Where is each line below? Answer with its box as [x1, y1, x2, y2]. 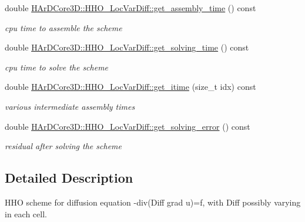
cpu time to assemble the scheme [5, 21, 122, 33]
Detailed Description [5, 169, 133, 187]
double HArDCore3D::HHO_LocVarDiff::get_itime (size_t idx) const [5, 80, 256, 93]
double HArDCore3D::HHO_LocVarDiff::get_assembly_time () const [5, 2, 256, 14]
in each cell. [5, 207, 47, 220]
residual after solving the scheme [5, 140, 122, 152]
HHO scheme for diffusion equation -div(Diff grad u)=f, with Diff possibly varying [5, 196, 301, 208]
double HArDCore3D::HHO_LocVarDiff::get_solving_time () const [5, 41, 249, 53]
